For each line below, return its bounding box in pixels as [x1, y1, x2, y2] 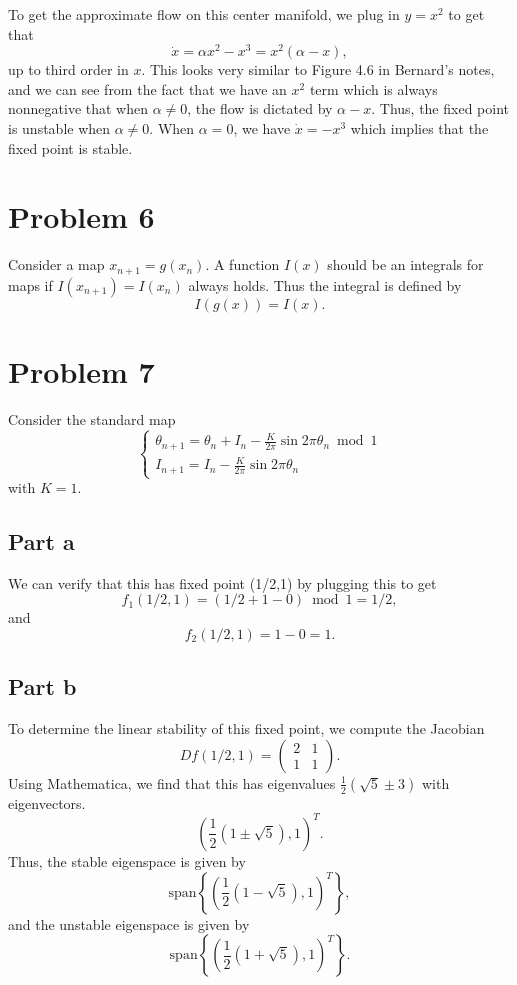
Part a [8, 526, 75, 557]
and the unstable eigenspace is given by [8, 913, 250, 934]
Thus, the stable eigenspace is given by [8, 850, 246, 871]
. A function [205, 254, 280, 275]
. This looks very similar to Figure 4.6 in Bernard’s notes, [141, 59, 495, 80]
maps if [8, 274, 53, 295]
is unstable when [8, 118, 111, 139]
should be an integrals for [327, 254, 484, 275]
